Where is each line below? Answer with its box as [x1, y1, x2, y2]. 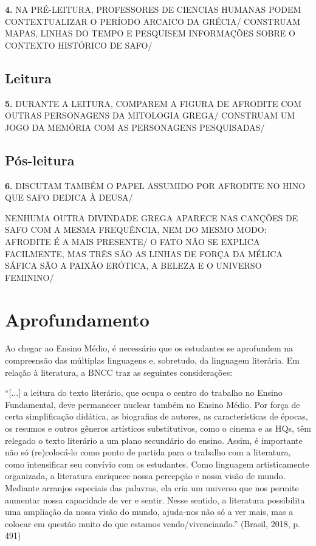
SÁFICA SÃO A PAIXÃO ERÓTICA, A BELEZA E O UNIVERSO [5, 259, 262, 272]
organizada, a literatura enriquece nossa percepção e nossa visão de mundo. [5, 469, 286, 482]
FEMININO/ [5, 271, 54, 283]
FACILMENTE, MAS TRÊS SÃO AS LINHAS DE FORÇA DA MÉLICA [5, 247, 283, 260]
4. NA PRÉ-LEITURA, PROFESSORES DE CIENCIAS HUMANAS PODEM [5, 3, 301, 15]
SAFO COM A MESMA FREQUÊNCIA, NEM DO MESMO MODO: [5, 223, 267, 236]
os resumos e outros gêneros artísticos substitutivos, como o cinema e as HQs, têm [5, 422, 311, 434]
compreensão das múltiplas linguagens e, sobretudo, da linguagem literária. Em [5, 354, 300, 367]
